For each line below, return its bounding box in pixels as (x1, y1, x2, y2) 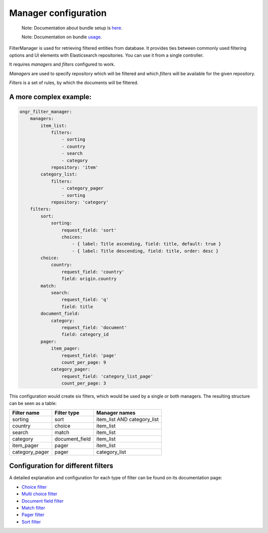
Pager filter (21, 512, 45, 518)
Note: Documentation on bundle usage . (21, 34, 102, 40)
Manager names (96, 409, 136, 416)
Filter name (12, 409, 40, 416)
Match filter (21, 505, 46, 511)
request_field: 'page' (61, 352, 117, 358)
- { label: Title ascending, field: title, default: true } (72, 241, 221, 247)
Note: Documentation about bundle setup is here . (21, 25, 123, 31)
